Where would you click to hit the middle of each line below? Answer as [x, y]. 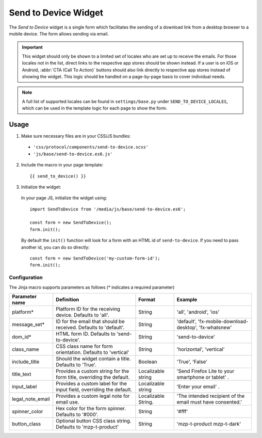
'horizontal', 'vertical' [201, 349]
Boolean [148, 361]
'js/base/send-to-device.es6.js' [73, 154]
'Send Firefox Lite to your [205, 371]
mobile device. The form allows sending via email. [59, 33]
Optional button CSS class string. [94, 421]
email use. [68, 402]
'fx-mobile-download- [223, 321]
